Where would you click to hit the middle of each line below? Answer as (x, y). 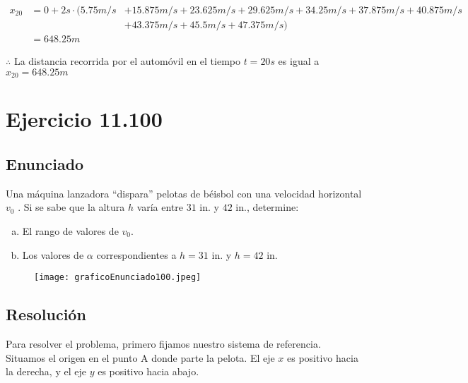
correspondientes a (136, 254)
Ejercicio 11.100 (84, 119)
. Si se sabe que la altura (71, 207)
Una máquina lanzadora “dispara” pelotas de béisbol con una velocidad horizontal (184, 193)
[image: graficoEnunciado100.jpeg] (118, 278)
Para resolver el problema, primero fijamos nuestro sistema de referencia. (163, 343)
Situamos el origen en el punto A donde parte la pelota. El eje (140, 357)
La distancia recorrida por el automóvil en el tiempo (127, 61)
